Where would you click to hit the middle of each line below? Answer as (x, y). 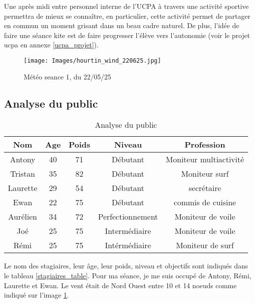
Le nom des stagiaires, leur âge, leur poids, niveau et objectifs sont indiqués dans (126, 266)
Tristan (23, 174)
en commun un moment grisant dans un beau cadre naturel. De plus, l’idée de (122, 25)
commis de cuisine (205, 202)
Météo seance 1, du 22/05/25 (67, 76)
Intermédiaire (128, 231)
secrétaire (205, 188)
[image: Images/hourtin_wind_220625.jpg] (93, 60)
